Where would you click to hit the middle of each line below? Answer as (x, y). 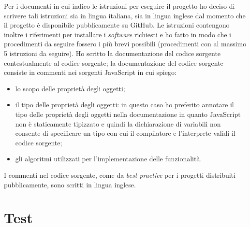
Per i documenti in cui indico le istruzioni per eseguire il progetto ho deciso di (119, 6)
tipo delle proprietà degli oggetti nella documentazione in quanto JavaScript (128, 114)
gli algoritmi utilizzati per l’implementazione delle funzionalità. (109, 159)
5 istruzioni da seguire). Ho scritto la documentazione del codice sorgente (112, 53)
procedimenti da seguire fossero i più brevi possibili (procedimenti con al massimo (125, 44)
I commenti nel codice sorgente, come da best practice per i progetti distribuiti (120, 175)
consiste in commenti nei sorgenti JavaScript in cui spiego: (90, 72)
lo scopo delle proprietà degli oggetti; (70, 88)
